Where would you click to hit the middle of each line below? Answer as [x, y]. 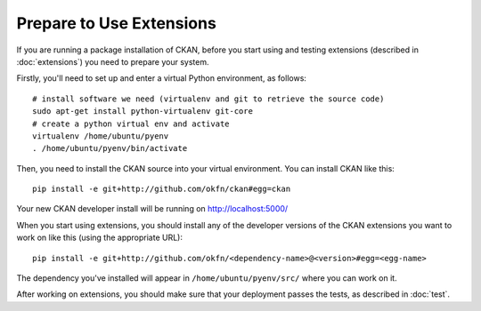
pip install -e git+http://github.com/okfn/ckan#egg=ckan [162, 189]
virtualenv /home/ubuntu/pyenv [101, 136]
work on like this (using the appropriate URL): [99, 238]
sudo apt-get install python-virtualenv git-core [143, 112]
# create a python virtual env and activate [131, 124]
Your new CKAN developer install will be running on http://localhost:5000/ [152, 209]
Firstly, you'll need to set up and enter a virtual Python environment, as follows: [162, 78]
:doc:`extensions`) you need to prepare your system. [113, 61]
